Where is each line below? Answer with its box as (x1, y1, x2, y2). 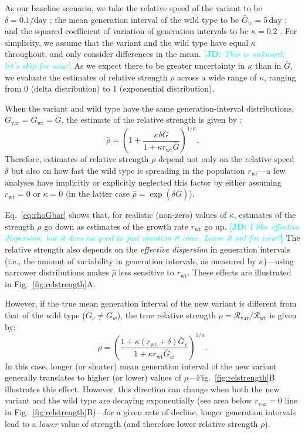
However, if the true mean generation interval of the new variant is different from (5, 297, 297, 309)
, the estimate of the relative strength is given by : (61, 113, 242, 126)
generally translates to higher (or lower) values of (5, 371, 182, 383)
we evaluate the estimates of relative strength (5, 70, 168, 83)
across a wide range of (177, 70, 257, 83)
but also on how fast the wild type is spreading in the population (11, 164, 245, 177)
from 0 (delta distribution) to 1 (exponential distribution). (5, 82, 215, 95)
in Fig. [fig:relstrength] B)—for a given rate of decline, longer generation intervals (5, 406, 296, 418)
